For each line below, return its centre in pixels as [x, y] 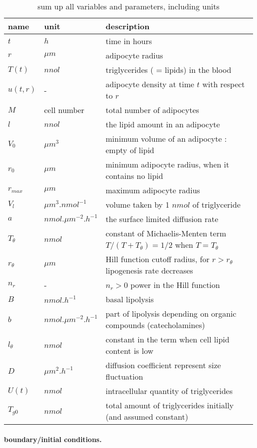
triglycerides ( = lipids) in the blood [168, 70]
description [128, 26]
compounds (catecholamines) [155, 325]
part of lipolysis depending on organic [171, 313]
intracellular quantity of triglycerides [169, 391]
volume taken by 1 [137, 204]
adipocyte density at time [150, 84]
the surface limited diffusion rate [162, 219]
